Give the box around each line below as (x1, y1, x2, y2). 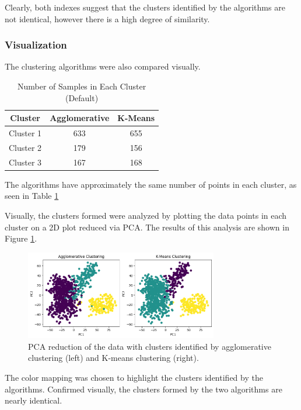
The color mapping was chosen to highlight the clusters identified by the (5, 371, 263, 384)
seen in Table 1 (5, 190, 59, 202)
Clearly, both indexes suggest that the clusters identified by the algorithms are (5, 1, 285, 13)
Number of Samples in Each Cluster (17, 80, 146, 92)
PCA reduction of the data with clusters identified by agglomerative (28, 340, 271, 352)
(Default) (65, 91, 99, 104)
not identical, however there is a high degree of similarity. (5, 12, 210, 25)
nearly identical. (5, 394, 62, 406)
